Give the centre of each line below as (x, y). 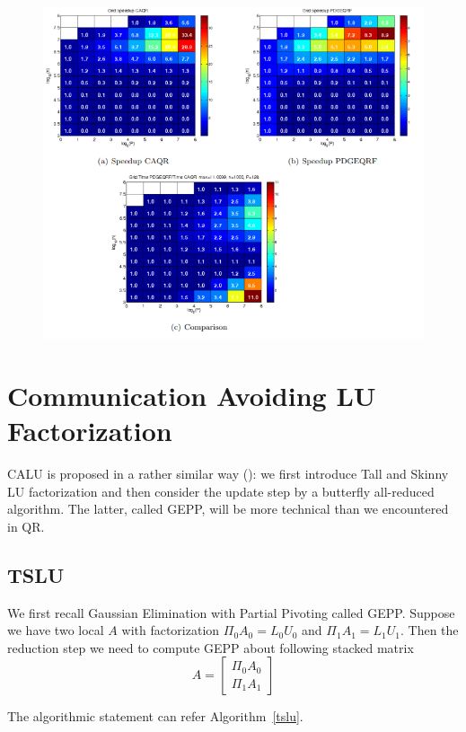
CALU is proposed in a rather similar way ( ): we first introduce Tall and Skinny (228, 473)
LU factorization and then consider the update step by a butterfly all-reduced (221, 491)
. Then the (429, 630)
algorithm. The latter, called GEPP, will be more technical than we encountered (228, 509)
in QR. (26, 526)
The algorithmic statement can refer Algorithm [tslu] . (155, 716)
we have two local (56, 630)
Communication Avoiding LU (192, 395)
